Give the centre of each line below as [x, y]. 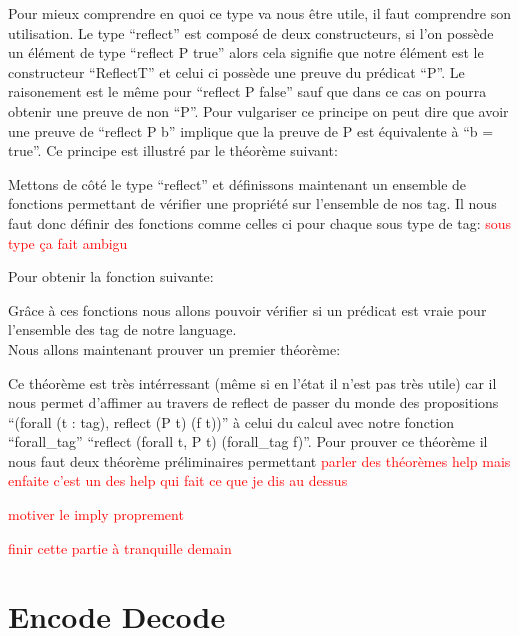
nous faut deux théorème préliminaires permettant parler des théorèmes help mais [259, 460]
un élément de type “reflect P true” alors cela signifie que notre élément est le [246, 52]
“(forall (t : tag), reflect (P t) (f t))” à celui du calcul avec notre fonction [231, 421]
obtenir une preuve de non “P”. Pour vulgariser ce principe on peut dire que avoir [258, 110]
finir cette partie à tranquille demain [120, 547]
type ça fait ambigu [68, 242]
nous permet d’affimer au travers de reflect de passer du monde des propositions [253, 402]
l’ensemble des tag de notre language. [122, 329]
